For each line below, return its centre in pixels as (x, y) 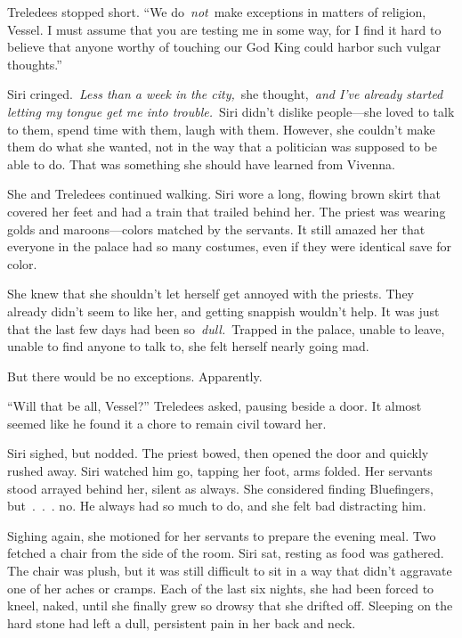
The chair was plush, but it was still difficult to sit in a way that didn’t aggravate (230, 571)
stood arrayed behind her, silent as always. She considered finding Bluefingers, (220, 488)
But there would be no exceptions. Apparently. (135, 376)
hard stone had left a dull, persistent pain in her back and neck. (182, 622)
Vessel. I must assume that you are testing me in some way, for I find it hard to (224, 29)
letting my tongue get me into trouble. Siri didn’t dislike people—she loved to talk (231, 111)
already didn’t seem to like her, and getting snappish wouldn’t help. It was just (223, 311)
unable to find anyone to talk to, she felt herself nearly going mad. (188, 346)
